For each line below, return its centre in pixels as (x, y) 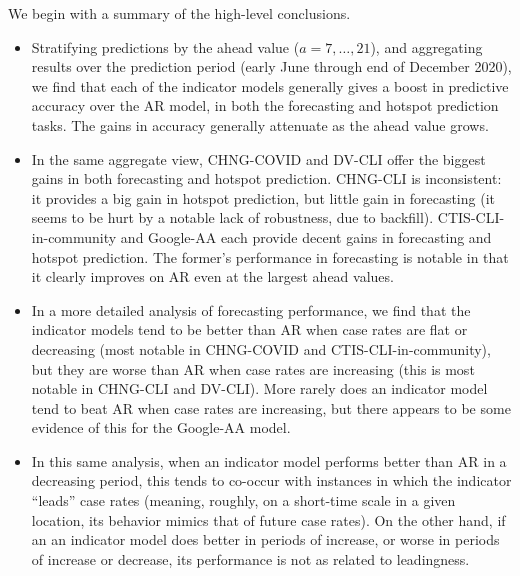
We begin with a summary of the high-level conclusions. (179, 13)
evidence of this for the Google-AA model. (161, 427)
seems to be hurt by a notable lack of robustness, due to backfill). (232, 217)
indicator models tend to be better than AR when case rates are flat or (249, 329)
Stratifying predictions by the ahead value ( (165, 46)
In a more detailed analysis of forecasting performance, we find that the (251, 309)
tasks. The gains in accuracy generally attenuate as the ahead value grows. (260, 124)
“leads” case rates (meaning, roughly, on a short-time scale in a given (243, 500)
